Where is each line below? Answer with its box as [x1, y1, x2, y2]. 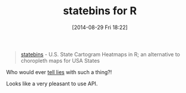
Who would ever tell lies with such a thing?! [6, 68, 112, 75]
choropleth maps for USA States [20, 57, 100, 64]
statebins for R [62, 4, 137, 18]
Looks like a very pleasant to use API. [6, 80, 98, 87]
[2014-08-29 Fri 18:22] [72, 24, 128, 31]
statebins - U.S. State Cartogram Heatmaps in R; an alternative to [20, 50, 180, 57]
